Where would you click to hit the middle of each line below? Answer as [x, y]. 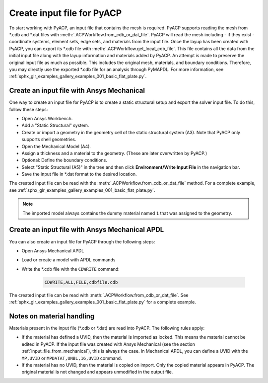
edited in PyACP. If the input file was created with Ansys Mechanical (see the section [108, 344]
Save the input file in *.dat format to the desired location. [79, 174]
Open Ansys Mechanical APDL [53, 250]
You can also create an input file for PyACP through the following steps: [82, 241]
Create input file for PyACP [66, 13]
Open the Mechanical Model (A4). [56, 146]
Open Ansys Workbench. [47, 118]
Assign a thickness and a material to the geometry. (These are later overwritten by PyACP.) [114, 153]
